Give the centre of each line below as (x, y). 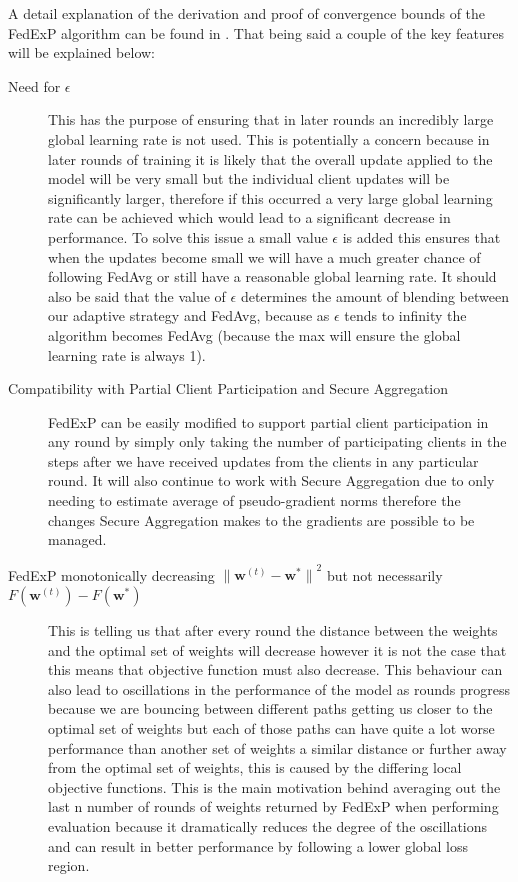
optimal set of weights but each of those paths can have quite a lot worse (271, 727)
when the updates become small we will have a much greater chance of (264, 256)
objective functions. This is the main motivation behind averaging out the (274, 786)
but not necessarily (384, 574)
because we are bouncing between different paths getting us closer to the (270, 708)
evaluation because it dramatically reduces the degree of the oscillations (268, 825)
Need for (34, 85)
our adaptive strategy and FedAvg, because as (189, 315)
